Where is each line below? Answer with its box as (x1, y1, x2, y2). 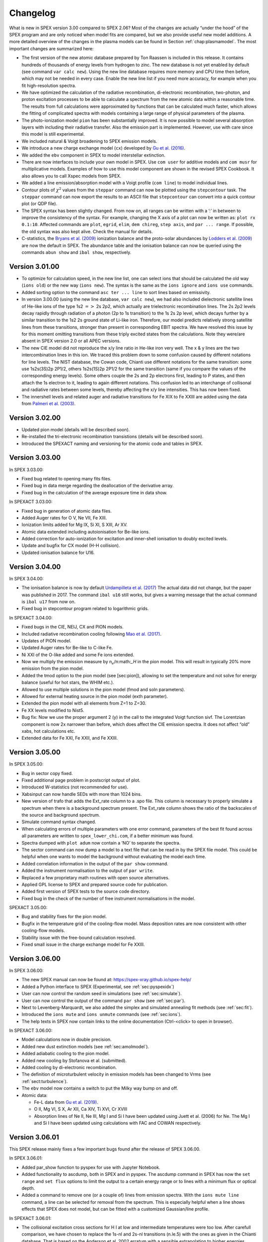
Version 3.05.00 (9, 748, 61, 757)
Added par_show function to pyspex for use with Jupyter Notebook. (21, 1164, 161, 1170)
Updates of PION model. (21, 637, 71, 643)
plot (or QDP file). (21, 201, 58, 207)
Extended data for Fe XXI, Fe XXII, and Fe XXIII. (21, 735, 118, 741)
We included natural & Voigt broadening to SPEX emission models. (21, 138, 157, 144)
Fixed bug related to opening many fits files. (21, 475, 112, 481)
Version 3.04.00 (9, 562, 61, 571)
